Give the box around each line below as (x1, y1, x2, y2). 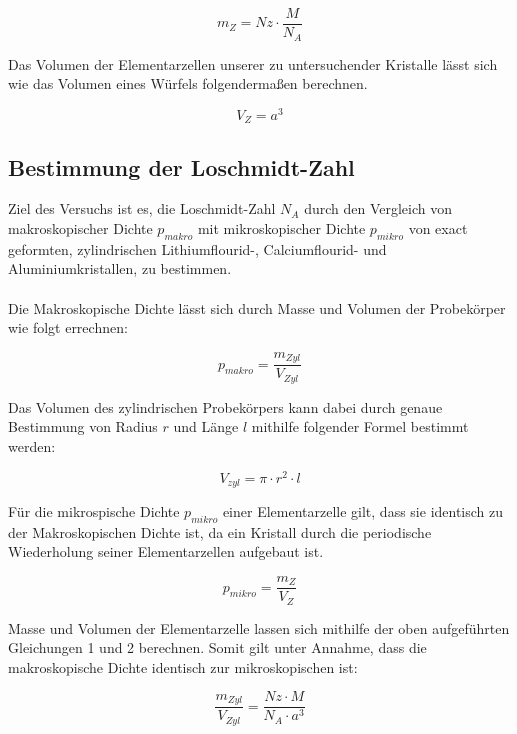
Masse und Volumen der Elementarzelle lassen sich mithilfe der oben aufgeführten (8, 617, 510, 638)
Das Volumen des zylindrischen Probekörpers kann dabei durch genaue (8, 396, 443, 417)
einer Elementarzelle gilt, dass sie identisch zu (222, 501, 504, 522)
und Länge (173, 416, 239, 437)
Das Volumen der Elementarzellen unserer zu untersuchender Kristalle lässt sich (8, 53, 498, 74)
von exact (408, 218, 468, 239)
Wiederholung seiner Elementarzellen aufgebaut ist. (8, 541, 324, 562)
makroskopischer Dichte (8, 218, 153, 239)
